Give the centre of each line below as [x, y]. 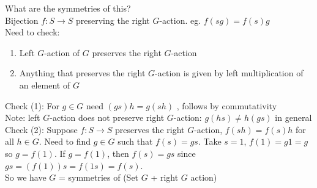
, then [118, 153]
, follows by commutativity [227, 105]
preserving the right [113, 20]
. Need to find [65, 141]
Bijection [22, 20]
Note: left [23, 117]
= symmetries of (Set [99, 177]
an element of [45, 85]
